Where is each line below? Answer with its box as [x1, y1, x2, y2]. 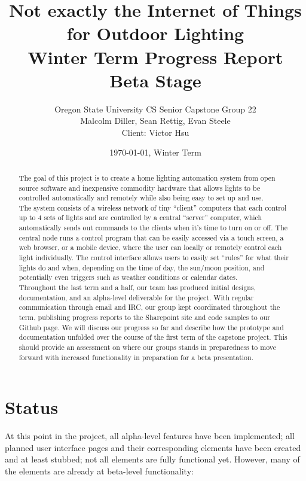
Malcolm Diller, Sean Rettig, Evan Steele [80, 114, 231, 127]
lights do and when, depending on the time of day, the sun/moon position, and [19, 262, 265, 272]
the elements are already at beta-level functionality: [5, 465, 194, 477]
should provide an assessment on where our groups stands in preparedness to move [19, 342, 277, 352]
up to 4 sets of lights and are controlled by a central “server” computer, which [19, 212, 262, 223]
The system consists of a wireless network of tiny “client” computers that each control [19, 202, 287, 212]
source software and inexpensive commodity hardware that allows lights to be [19, 182, 261, 193]
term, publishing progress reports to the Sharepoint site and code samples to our [19, 312, 270, 322]
